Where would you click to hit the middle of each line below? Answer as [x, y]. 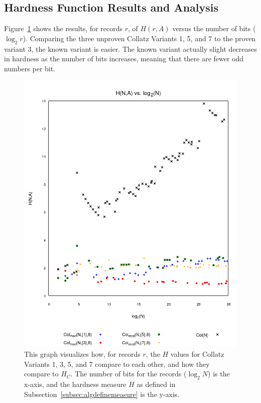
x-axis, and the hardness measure [75, 384]
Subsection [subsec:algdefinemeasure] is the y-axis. [102, 394]
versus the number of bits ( [214, 28]
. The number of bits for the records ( [128, 374]
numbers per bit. [30, 68]
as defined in [156, 384]
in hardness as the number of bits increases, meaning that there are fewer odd [124, 59]
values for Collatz [197, 354]
